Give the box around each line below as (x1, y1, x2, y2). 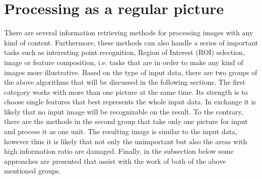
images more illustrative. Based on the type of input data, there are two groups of (4, 67, 257, 77)
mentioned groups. (4, 165, 61, 176)
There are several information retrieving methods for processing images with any (4, 27, 253, 38)
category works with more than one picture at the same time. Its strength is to (4, 86, 248, 97)
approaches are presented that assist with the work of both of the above (4, 155, 226, 166)
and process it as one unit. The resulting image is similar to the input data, (4, 126, 237, 137)
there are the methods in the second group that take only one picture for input (4, 116, 248, 127)
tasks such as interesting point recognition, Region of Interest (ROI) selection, (4, 47, 245, 57)
